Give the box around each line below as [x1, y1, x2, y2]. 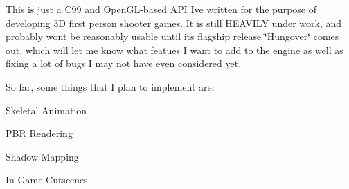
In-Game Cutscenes [6, 172, 88, 187]
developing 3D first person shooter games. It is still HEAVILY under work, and [6, 15, 342, 30]
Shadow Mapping [6, 149, 79, 163]
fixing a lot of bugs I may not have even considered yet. [6, 56, 242, 71]
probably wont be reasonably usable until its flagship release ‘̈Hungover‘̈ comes [6, 29, 339, 44]
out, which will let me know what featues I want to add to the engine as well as [6, 42, 343, 57]
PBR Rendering [6, 126, 73, 141]
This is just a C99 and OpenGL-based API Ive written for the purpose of [6, 2, 316, 16]
